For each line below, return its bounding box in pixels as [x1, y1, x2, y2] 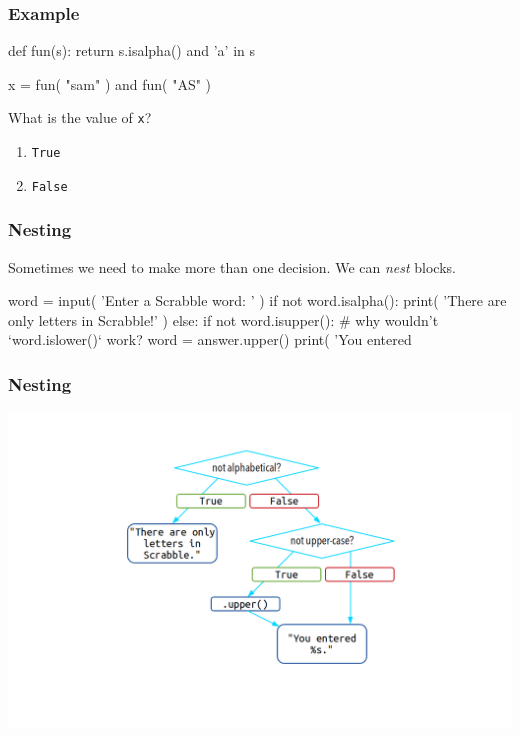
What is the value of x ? [8, 107, 152, 128]
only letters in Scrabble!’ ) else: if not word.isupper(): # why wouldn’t [8, 309, 439, 330]
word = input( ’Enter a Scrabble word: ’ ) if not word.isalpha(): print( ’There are [8, 290, 507, 311]
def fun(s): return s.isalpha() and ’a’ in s [8, 40, 255, 61]
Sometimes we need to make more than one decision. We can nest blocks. [8, 256, 456, 277]
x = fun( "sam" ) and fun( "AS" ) [8, 73, 212, 94]
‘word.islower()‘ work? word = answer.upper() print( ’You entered [8, 329, 412, 350]
